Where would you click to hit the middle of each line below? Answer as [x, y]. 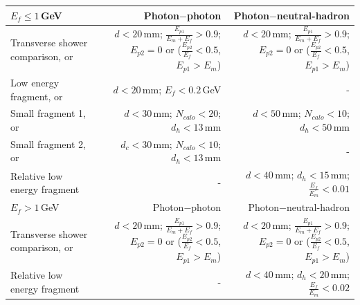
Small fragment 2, [48, 144]
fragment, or [37, 96]
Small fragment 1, [48, 113]
